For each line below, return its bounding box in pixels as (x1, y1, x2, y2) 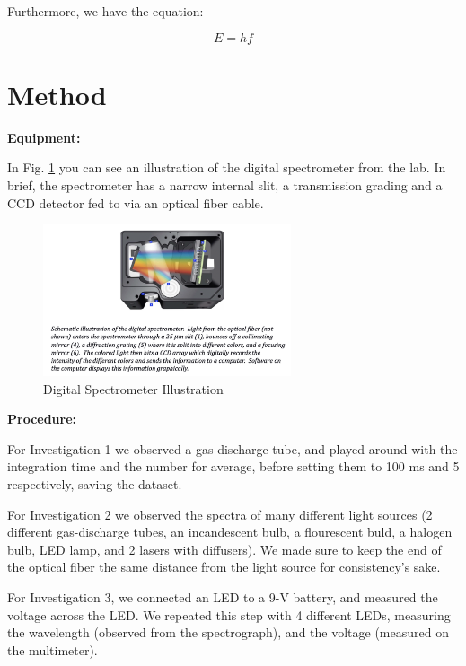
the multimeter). (7, 640, 98, 659)
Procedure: (7, 409, 77, 428)
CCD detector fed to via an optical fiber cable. (7, 193, 264, 212)
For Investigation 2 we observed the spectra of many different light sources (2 (7, 504, 433, 523)
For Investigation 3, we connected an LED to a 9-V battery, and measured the (7, 588, 438, 607)
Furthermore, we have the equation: (7, 2, 204, 20)
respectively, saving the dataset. (7, 475, 182, 494)
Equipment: (7, 127, 81, 146)
